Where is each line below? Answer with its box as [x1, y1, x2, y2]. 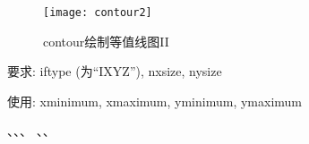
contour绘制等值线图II [43, 31, 169, 50]
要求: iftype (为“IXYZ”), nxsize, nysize [7, 62, 222, 80]
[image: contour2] [43, 6, 152, 19]
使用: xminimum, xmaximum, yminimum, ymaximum [7, 91, 302, 110]
